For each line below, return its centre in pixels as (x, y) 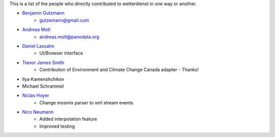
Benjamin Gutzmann (43, 13)
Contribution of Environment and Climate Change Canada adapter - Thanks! (119, 70)
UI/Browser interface (61, 53)
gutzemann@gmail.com (64, 20)
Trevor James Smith (43, 62)
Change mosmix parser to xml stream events (86, 102)
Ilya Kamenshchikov (43, 79)
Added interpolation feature (68, 119)
